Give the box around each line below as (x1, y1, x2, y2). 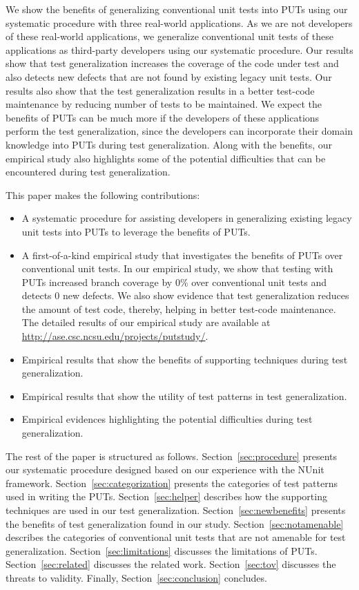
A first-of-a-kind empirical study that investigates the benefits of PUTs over (21, 247, 343, 262)
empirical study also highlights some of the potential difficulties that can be (6, 151, 326, 165)
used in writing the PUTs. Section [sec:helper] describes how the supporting (6, 489, 327, 504)
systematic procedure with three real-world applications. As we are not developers (6, 15, 353, 30)
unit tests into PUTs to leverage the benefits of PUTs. (21, 224, 251, 238)
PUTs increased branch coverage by (21, 274, 173, 289)
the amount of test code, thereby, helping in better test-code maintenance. (21, 301, 336, 316)
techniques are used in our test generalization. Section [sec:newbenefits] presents (6, 503, 346, 517)
